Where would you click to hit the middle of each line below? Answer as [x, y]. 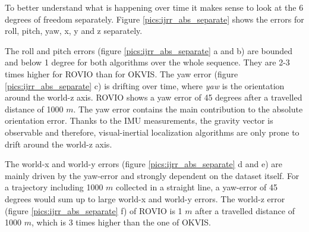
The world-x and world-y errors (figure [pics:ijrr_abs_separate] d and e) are [144, 164]
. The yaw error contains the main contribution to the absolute [188, 109]
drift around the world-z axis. [59, 144]
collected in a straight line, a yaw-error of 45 [197, 187]
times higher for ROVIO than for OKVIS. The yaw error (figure [122, 73]
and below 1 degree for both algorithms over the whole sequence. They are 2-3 [147, 62]
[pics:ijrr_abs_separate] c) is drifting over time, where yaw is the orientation [145, 85]
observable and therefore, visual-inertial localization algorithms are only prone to [152, 132]
